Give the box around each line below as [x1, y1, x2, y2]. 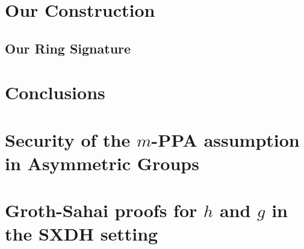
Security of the [5, 127, 131, 152]
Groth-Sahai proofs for [5, 198, 197, 223]
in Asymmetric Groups [5, 150, 199, 175]
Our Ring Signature [5, 38, 131, 57]
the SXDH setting [5, 221, 158, 246]
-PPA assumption [151, 127, 300, 152]
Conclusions [5, 80, 105, 105]
